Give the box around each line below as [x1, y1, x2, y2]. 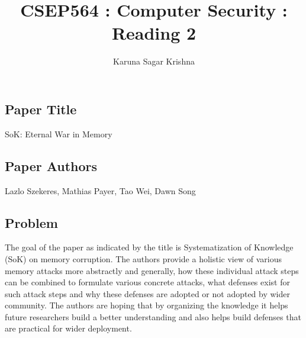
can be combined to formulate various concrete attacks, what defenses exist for [5, 276, 290, 288]
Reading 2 [111, 21, 197, 45]
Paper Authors [5, 156, 98, 175]
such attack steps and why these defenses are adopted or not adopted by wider [5, 287, 290, 300]
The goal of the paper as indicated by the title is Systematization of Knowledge [5, 241, 294, 253]
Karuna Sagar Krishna [113, 55, 195, 67]
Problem [5, 213, 58, 231]
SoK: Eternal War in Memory [5, 127, 112, 140]
